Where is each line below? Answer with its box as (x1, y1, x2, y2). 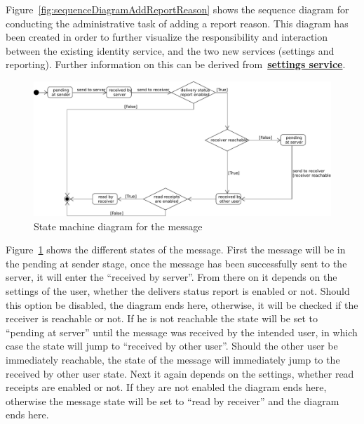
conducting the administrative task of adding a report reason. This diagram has (6, 15, 349, 30)
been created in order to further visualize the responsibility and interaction (6, 29, 328, 44)
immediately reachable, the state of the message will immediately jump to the (6, 352, 340, 367)
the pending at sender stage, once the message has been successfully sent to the (6, 256, 347, 270)
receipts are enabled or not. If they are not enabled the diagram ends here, (6, 380, 327, 395)
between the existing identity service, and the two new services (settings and (6, 43, 335, 58)
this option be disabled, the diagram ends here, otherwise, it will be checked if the (6, 297, 358, 312)
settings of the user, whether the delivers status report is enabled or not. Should (6, 284, 350, 298)
